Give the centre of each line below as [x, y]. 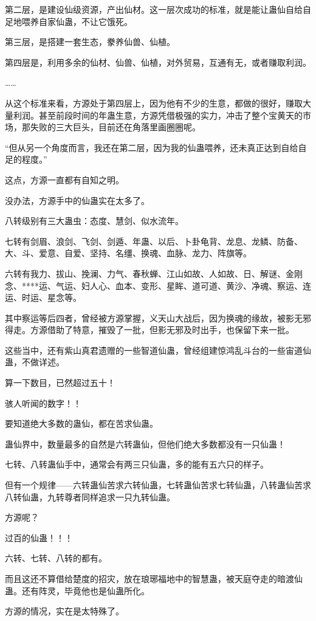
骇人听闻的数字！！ [43, 403]
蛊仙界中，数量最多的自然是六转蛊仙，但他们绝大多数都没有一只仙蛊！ [145, 444]
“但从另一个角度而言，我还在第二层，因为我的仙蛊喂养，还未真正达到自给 [152, 147]
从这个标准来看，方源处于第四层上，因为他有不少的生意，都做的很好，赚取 [154, 103]
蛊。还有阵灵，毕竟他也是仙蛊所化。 [77, 590]
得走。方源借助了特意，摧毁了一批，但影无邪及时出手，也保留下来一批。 [149, 330]
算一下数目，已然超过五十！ [60, 383]
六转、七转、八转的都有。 [56, 558]
